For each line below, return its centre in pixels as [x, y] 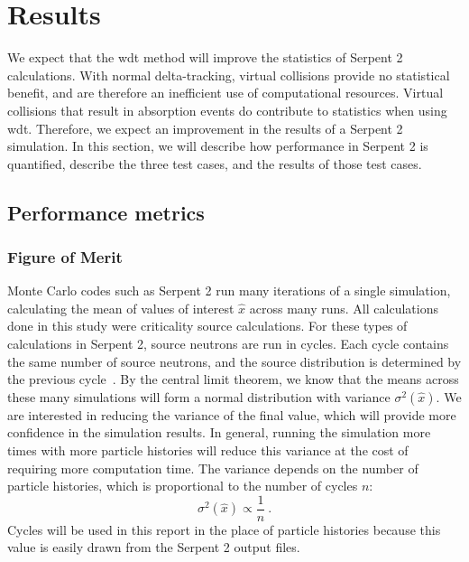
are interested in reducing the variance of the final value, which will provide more [232, 414]
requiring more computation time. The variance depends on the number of [213, 468]
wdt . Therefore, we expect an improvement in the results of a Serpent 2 [205, 128]
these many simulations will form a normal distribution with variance [199, 396]
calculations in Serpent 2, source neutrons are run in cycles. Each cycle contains [228, 344]
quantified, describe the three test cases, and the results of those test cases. [215, 163]
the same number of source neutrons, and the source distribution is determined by [234, 361]
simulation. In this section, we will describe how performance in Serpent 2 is [218, 146]
